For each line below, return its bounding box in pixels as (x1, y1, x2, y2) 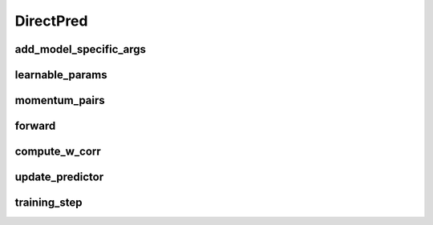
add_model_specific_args (14, 42, 147, 56)
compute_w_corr (14, 145, 102, 159)
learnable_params (14, 68, 107, 82)
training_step (14, 196, 83, 210)
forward (14, 119, 56, 133)
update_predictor (14, 171, 104, 184)
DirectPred (14, 12, 88, 30)
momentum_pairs (14, 94, 106, 107)
